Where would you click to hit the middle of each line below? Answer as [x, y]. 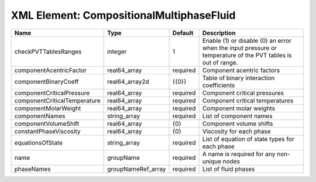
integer [117, 51]
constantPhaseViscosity [47, 131]
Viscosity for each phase [237, 131]
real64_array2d [128, 81]
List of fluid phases [229, 169]
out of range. [220, 63]
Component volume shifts [238, 123]
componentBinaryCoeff [47, 81]
